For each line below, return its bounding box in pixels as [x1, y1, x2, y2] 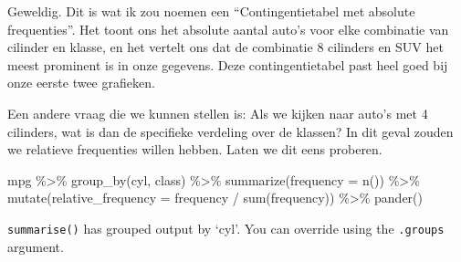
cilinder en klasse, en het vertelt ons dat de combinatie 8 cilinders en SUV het [7, 37, 444, 57]
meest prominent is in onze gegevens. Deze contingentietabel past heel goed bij [7, 55, 448, 74]
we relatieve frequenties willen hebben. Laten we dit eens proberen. [7, 140, 382, 159]
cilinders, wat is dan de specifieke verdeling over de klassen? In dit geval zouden [7, 121, 454, 141]
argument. [7, 236, 64, 256]
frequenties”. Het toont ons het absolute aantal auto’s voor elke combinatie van [7, 19, 449, 38]
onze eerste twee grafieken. [7, 73, 155, 92]
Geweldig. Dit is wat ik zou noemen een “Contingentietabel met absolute [7, 2, 415, 20]
